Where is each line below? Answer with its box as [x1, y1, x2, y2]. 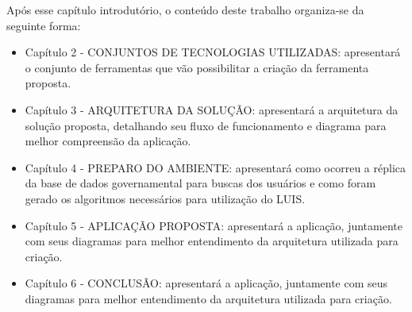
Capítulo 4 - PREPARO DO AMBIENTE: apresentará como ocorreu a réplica [25, 159, 406, 175]
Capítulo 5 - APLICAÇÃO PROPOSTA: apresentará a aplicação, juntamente [25, 217, 402, 233]
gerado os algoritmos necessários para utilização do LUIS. [25, 190, 306, 206]
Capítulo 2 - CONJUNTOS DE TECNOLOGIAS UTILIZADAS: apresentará [25, 44, 401, 60]
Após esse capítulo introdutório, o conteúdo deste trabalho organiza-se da [6, 2, 364, 17]
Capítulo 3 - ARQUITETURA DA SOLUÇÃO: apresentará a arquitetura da [25, 101, 399, 117]
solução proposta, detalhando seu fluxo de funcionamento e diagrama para [25, 117, 387, 133]
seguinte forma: [6, 17, 81, 33]
